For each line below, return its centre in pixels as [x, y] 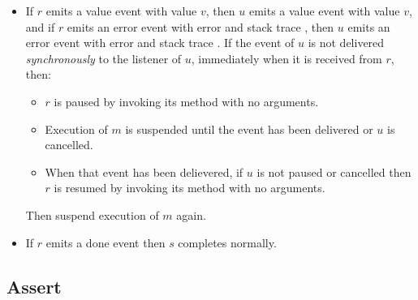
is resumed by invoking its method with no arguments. [190, 188]
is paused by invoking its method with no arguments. [186, 101]
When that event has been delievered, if [144, 171]
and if [40, 26]
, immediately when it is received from [287, 58]
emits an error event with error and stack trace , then [200, 26]
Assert [34, 286]
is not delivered [346, 43]
